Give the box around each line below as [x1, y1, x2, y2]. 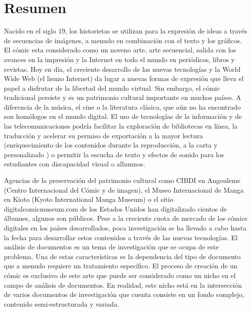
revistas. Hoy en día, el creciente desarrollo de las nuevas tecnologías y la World [4, 64, 241, 74]
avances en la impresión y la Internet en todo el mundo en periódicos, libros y [4, 54, 235, 64]
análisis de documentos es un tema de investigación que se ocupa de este [4, 242, 219, 252]
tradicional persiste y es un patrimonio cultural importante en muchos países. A [4, 92, 241, 102]
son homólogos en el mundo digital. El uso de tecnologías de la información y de [4, 111, 242, 121]
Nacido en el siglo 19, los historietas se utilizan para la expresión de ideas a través [4, 26, 247, 36]
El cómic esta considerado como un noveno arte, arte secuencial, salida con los [4, 45, 236, 55]
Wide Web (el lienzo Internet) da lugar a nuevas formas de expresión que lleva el [4, 73, 244, 83]
